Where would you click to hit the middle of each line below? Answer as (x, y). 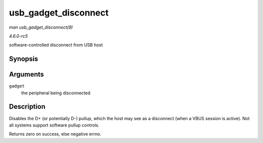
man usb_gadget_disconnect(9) (41, 27)
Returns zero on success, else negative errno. (55, 134)
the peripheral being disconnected (56, 93)
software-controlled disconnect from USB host (56, 45)
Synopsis (24, 59)
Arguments (27, 75)
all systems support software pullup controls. (54, 125)
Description (27, 107)
